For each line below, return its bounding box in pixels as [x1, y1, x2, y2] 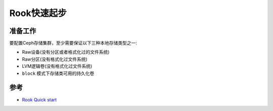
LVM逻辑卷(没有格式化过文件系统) [22, 63, 93, 69]
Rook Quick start [22, 96, 57, 102]
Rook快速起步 [9, 8, 67, 19]
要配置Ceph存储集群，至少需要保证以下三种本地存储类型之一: [9, 40, 138, 46]
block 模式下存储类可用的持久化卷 [22, 70, 95, 76]
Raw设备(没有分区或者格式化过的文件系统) [22, 49, 110, 55]
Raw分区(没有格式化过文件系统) [22, 56, 88, 62]
